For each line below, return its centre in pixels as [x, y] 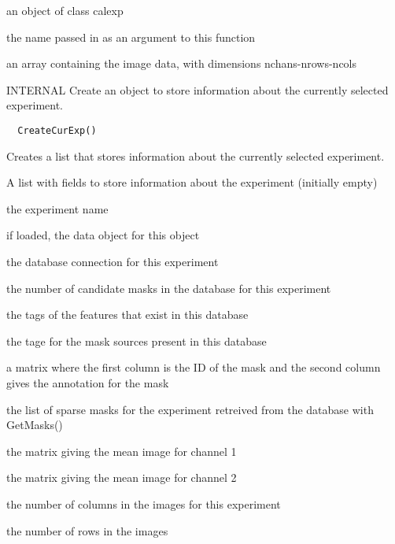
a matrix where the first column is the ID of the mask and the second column [194, 367]
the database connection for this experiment [113, 261]
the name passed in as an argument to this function [131, 37]
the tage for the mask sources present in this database [137, 340]
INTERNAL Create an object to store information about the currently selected [197, 89]
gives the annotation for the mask [88, 382]
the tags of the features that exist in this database [127, 315]
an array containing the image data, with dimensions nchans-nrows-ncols [182, 63]
